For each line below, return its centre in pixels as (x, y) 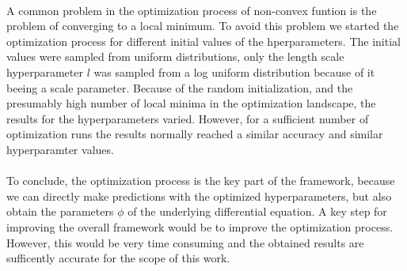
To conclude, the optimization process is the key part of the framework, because (201, 181)
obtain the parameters (60, 211)
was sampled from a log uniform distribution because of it (234, 72)
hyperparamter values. (60, 149)
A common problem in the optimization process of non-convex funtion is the (192, 10)
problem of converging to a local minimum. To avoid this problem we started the (203, 26)
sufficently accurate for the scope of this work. (118, 258)
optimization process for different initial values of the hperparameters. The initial (203, 41)
